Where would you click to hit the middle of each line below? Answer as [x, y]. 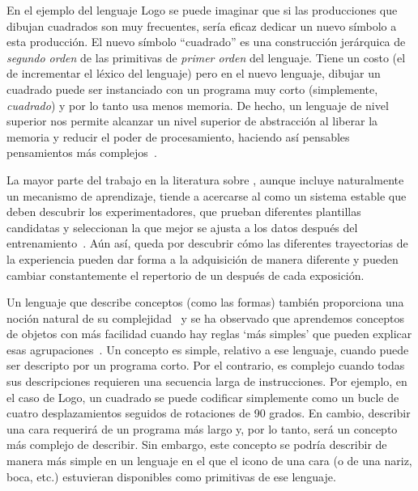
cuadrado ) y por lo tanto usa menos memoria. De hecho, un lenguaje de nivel [198, 105]
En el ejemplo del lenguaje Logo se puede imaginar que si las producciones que [202, 10]
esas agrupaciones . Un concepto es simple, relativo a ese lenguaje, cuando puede [208, 349]
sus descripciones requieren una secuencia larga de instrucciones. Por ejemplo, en [207, 381]
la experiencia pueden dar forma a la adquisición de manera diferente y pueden [203, 258]
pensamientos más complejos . [82, 152]
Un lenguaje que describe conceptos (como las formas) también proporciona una [205, 302]
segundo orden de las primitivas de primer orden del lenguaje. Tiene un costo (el [206, 57]
